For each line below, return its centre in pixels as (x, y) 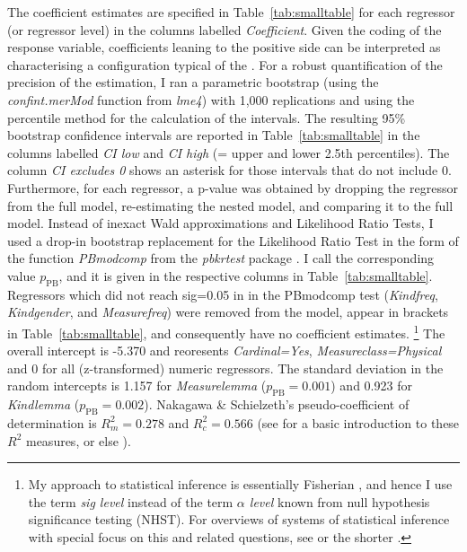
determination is (52, 422)
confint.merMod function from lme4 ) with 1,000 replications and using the (211, 99)
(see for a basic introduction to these (358, 422)
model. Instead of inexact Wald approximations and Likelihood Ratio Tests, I (220, 223)
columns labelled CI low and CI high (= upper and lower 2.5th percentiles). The (229, 152)
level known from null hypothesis (339, 501)
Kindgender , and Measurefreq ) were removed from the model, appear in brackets (228, 312)
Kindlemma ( (44, 404)
